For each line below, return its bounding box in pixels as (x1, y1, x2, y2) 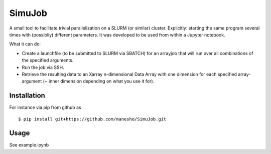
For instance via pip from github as (9, 104, 81, 110)
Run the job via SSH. (22, 64, 65, 70)
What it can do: (9, 41, 41, 47)
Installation (9, 91, 45, 100)
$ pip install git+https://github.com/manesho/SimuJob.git (18, 116, 167, 122)
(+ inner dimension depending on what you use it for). (43, 78, 155, 84)
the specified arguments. (22, 57, 74, 63)
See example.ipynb (9, 142, 49, 148)
